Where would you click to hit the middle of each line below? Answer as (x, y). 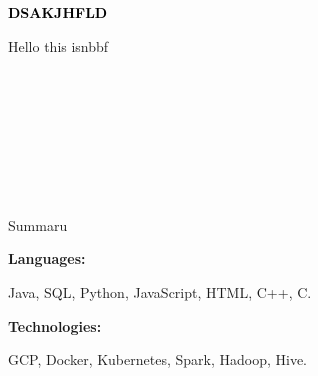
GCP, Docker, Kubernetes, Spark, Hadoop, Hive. (157, 359)
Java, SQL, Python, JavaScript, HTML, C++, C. (160, 291)
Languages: (47, 258)
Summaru (38, 224)
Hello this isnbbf (58, 45)
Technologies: (55, 325)
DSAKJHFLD (58, 12)
